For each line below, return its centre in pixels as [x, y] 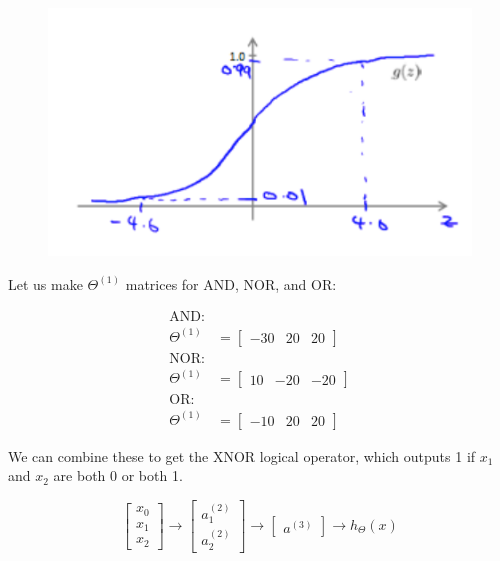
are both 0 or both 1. [118, 475]
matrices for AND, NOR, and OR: [231, 283]
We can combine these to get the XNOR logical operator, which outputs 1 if [242, 455]
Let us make [45, 283]
